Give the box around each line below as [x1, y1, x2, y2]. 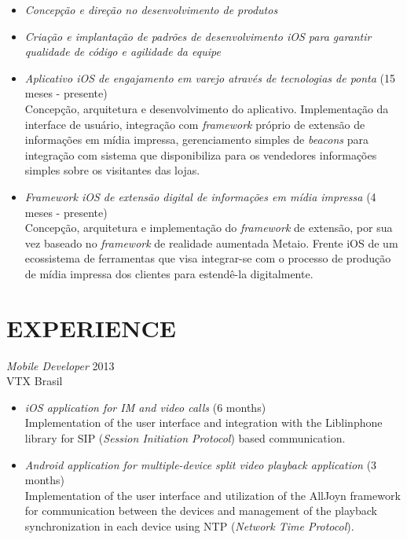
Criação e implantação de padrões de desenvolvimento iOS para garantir [24, 28, 372, 44]
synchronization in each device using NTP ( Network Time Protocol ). [24, 517, 354, 534]
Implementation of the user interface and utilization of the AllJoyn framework [24, 487, 401, 503]
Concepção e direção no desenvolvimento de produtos [24, 2, 278, 17]
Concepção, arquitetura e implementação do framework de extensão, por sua [24, 219, 393, 236]
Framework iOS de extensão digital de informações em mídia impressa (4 [24, 188, 376, 204]
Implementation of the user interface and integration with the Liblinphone [24, 414, 383, 431]
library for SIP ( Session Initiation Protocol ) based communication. [24, 430, 346, 446]
